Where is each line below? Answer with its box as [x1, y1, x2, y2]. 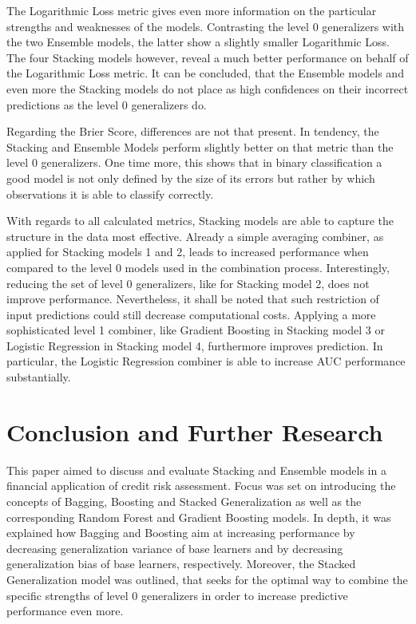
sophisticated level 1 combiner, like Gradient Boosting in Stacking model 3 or [6, 322, 385, 338]
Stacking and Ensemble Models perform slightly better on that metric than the [6, 138, 394, 155]
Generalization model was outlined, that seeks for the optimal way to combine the [6, 571, 408, 587]
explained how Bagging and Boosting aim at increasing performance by [6, 524, 355, 541]
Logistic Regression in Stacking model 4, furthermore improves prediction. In [6, 337, 383, 353]
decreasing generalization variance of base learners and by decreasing [6, 539, 343, 556]
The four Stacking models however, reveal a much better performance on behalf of [6, 49, 409, 65]
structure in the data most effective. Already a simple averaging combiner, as [6, 227, 384, 244]
